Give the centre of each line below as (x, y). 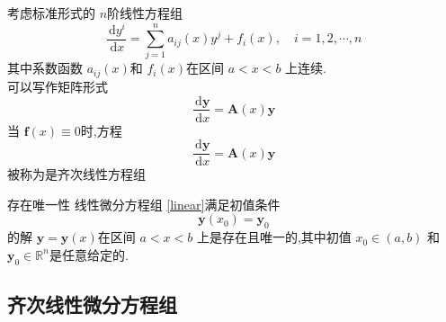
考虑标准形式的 (51, 13)
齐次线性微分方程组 (92, 304)
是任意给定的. (89, 254)
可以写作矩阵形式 (58, 86)
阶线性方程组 (145, 13)
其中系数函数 (45, 68)
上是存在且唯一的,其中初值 (274, 237)
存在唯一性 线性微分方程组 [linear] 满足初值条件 (144, 204)
